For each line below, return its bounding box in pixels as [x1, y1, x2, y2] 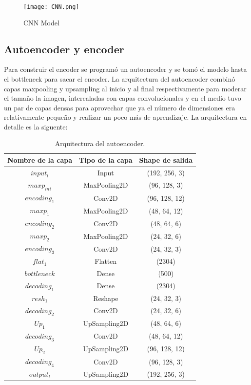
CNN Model [23, 17, 59, 27]
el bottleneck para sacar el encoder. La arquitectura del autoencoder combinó [4, 74, 235, 84]
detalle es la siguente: [4, 122, 68, 132]
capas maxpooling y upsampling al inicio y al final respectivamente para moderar [4, 83, 247, 93]
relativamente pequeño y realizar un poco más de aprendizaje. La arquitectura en [4, 112, 247, 122]
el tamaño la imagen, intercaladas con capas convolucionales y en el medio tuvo [4, 93, 241, 103]
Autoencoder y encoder [4, 41, 124, 56]
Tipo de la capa [79, 155, 133, 165]
